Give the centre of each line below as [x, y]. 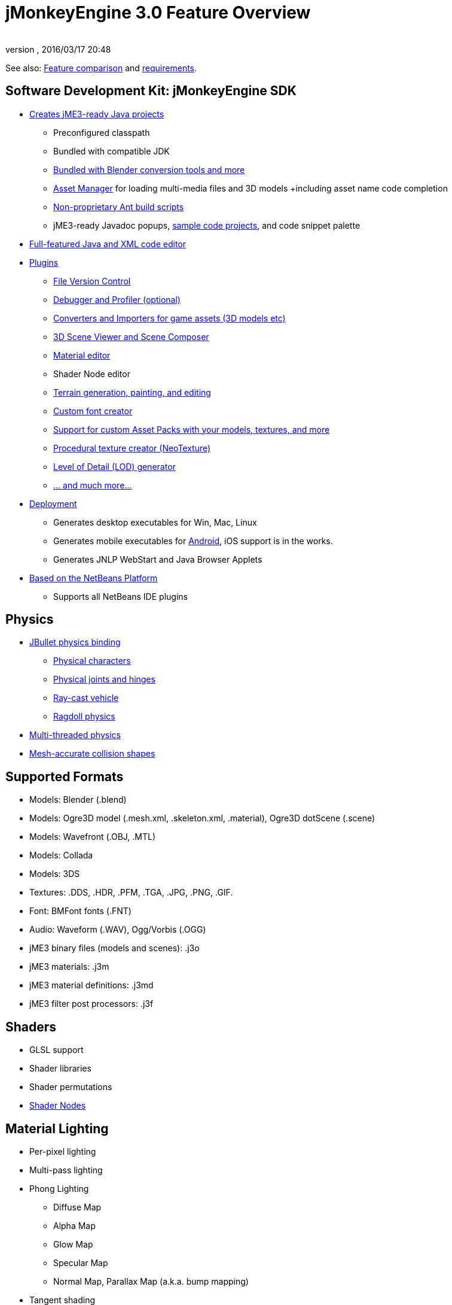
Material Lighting [57, 1128]
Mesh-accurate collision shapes [92, 754]
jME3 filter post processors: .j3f [91, 1004]
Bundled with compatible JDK [112, 151]
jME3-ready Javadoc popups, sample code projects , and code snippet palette [207, 225]
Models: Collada [61, 855]
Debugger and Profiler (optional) [117, 299]
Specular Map [81, 1262]
